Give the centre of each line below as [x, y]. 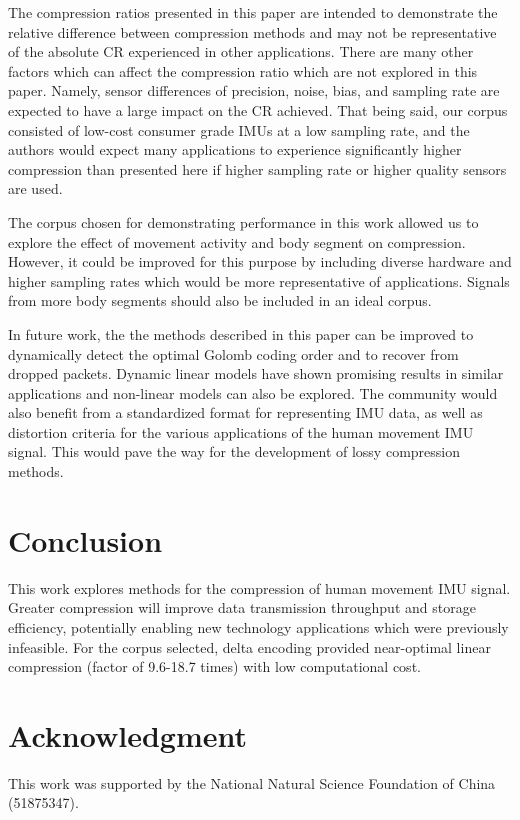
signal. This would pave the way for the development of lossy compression [234, 451]
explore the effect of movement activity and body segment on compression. [237, 241]
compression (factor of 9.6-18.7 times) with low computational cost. [214, 666]
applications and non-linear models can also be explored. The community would [253, 392]
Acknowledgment [127, 734]
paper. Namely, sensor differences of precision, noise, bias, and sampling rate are [254, 90]
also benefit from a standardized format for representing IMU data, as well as [245, 412]
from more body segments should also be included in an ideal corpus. [220, 300]
